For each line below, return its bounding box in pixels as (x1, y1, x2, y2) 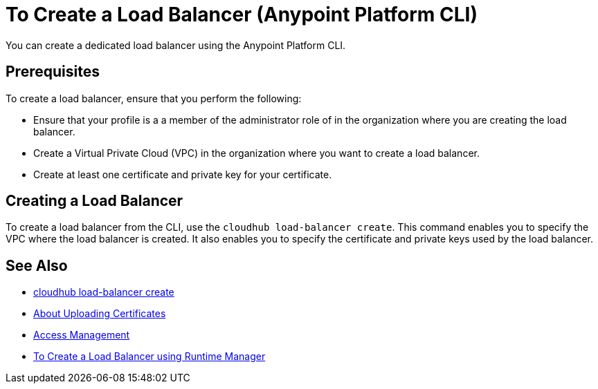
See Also (6, 256, 68, 274)
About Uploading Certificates (33, 307, 166, 320)
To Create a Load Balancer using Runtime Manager (33, 350, 266, 363)
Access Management (33, 329, 130, 341)
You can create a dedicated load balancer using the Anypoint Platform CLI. (6, 39, 346, 51)
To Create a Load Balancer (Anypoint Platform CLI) (6, 3, 478, 26)
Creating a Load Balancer (6, 192, 183, 210)
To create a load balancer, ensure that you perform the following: (6, 92, 302, 104)
